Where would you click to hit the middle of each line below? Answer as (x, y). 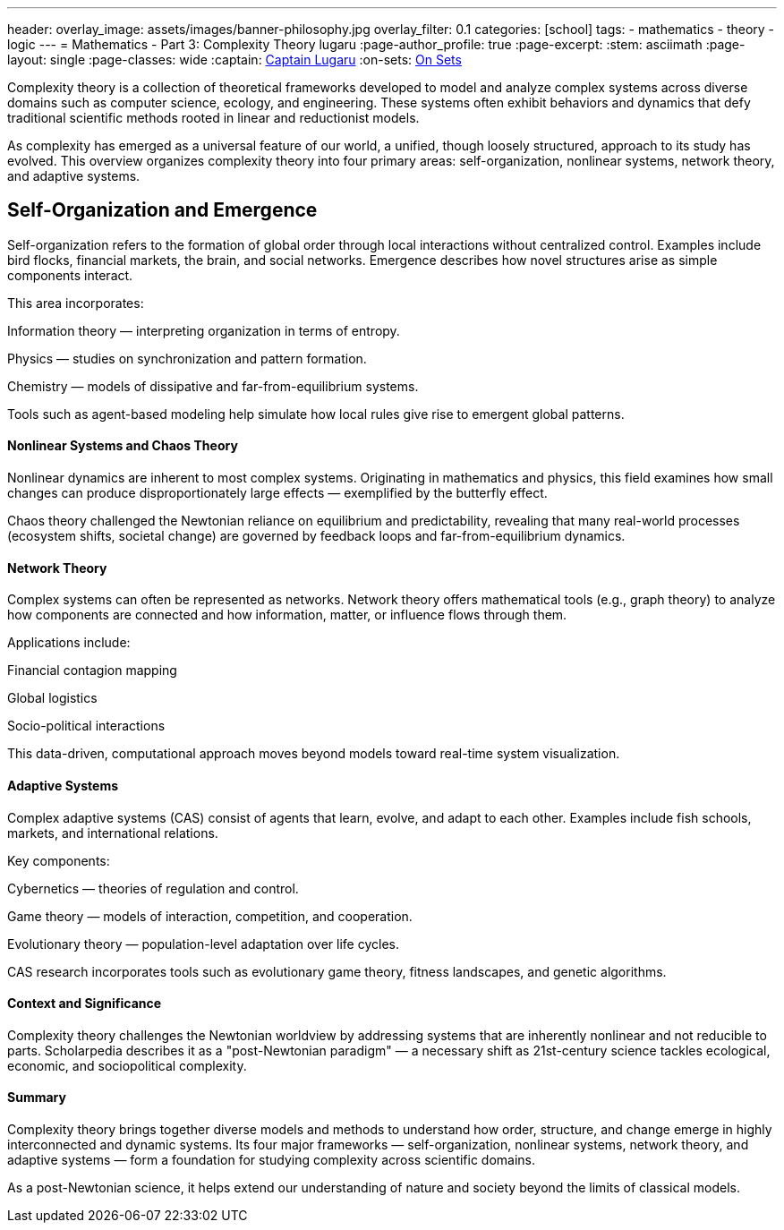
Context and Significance (85, 1004)
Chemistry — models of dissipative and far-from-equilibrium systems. (213, 386)
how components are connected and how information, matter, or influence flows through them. (287, 615)
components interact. (70, 275)
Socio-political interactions (86, 726)
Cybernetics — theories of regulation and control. (153, 888)
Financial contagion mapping (92, 671)
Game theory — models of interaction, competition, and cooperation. (210, 916)
